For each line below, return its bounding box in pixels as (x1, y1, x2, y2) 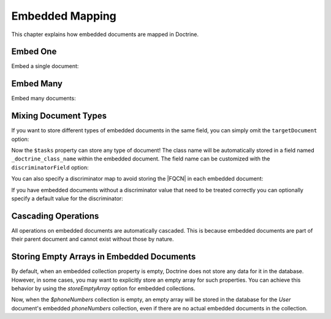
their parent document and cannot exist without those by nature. (11, 236, 174, 243)
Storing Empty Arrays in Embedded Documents (11, 252, 196, 262)
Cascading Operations (11, 211, 99, 221)
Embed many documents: (11, 95, 76, 102)
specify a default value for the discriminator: (11, 195, 124, 202)
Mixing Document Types (11, 111, 107, 121)
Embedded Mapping (11, 9, 116, 23)
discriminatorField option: (11, 163, 89, 171)
